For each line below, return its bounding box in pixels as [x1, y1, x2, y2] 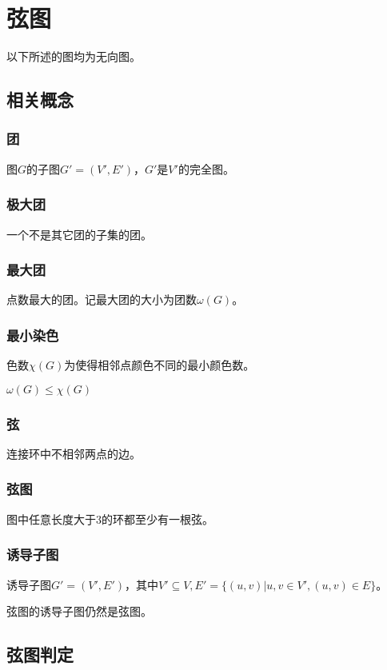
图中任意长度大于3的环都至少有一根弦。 [6, 510, 213, 527]
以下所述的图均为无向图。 [6, 48, 141, 65]
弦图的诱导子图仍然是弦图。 [6, 603, 152, 620]
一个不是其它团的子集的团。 [6, 225, 152, 242]
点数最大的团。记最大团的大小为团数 [6, 291, 197, 308]
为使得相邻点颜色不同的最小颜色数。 [64, 357, 255, 373]
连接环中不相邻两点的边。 [6, 445, 141, 461]
